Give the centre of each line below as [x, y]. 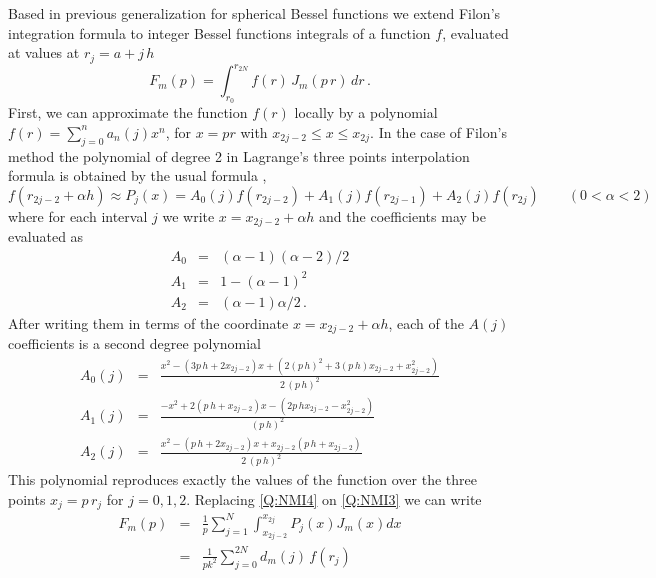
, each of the [426, 322]
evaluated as [46, 236]
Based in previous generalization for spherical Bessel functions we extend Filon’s [254, 13]
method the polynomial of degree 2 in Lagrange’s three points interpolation [239, 155]
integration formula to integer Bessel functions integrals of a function [219, 32]
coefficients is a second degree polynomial [135, 343]
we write [188, 215]
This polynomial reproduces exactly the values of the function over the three [242, 479]
